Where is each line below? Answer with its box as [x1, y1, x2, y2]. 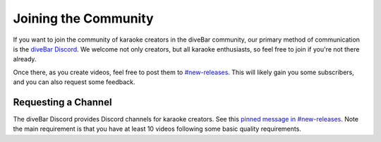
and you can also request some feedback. [13, 78, 135, 86]
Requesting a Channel [13, 96, 112, 108]
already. [13, 55, 37, 64]
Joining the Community [13, 11, 155, 26]
